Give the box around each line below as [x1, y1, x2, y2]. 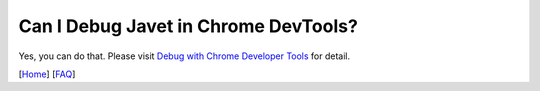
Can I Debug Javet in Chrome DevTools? [18, 15, 359, 37]
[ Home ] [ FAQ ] [18, 68, 76, 80]
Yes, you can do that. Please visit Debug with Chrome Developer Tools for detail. [18, 50, 351, 62]
